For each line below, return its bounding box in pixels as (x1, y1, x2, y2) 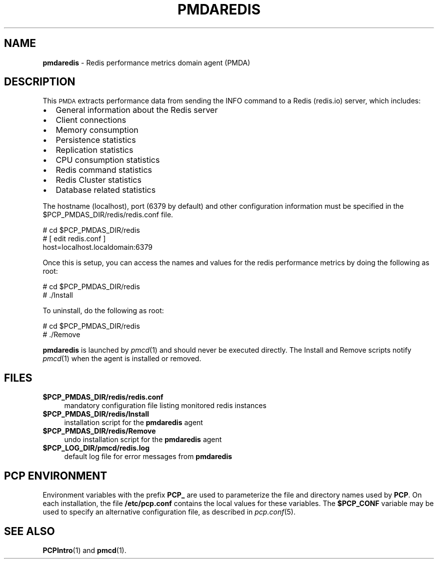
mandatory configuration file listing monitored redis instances (64, 401, 266, 410)
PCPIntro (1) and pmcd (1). (42, 546, 126, 555)
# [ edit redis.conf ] (42, 234, 106, 243)
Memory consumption (55, 125, 138, 135)
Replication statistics (55, 145, 133, 155)
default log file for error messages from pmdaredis (64, 452, 232, 461)
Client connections (55, 115, 126, 125)
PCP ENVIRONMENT (4, 469, 107, 482)
